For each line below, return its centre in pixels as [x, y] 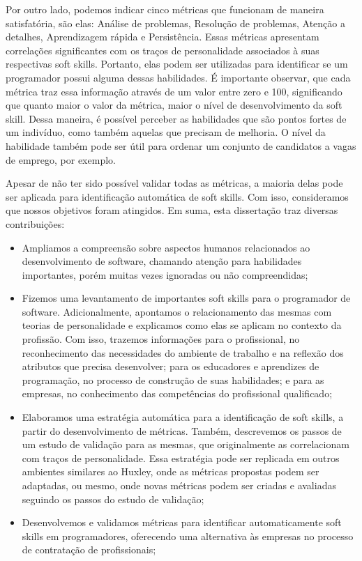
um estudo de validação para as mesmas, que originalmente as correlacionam [186, 444]
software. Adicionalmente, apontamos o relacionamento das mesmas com [177, 311]
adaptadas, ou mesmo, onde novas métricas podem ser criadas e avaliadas [179, 485]
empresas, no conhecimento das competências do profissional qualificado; [177, 393]
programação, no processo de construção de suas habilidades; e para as [173, 379]
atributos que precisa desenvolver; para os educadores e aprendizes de [171, 366]
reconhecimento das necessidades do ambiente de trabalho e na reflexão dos [183, 352]
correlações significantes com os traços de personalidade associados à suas [163, 50]
